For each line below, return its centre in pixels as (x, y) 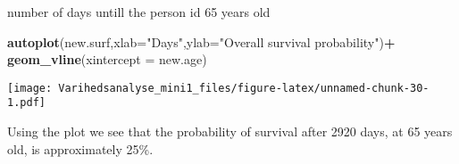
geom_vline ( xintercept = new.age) (107, 59)
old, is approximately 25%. (80, 148)
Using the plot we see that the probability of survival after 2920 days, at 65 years (230, 131)
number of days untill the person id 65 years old (139, 12)
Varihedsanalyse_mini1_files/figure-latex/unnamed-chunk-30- (244, 88)
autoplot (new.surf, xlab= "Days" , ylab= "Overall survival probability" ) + (201, 41)
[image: (30, 88)
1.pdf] (26, 103)
